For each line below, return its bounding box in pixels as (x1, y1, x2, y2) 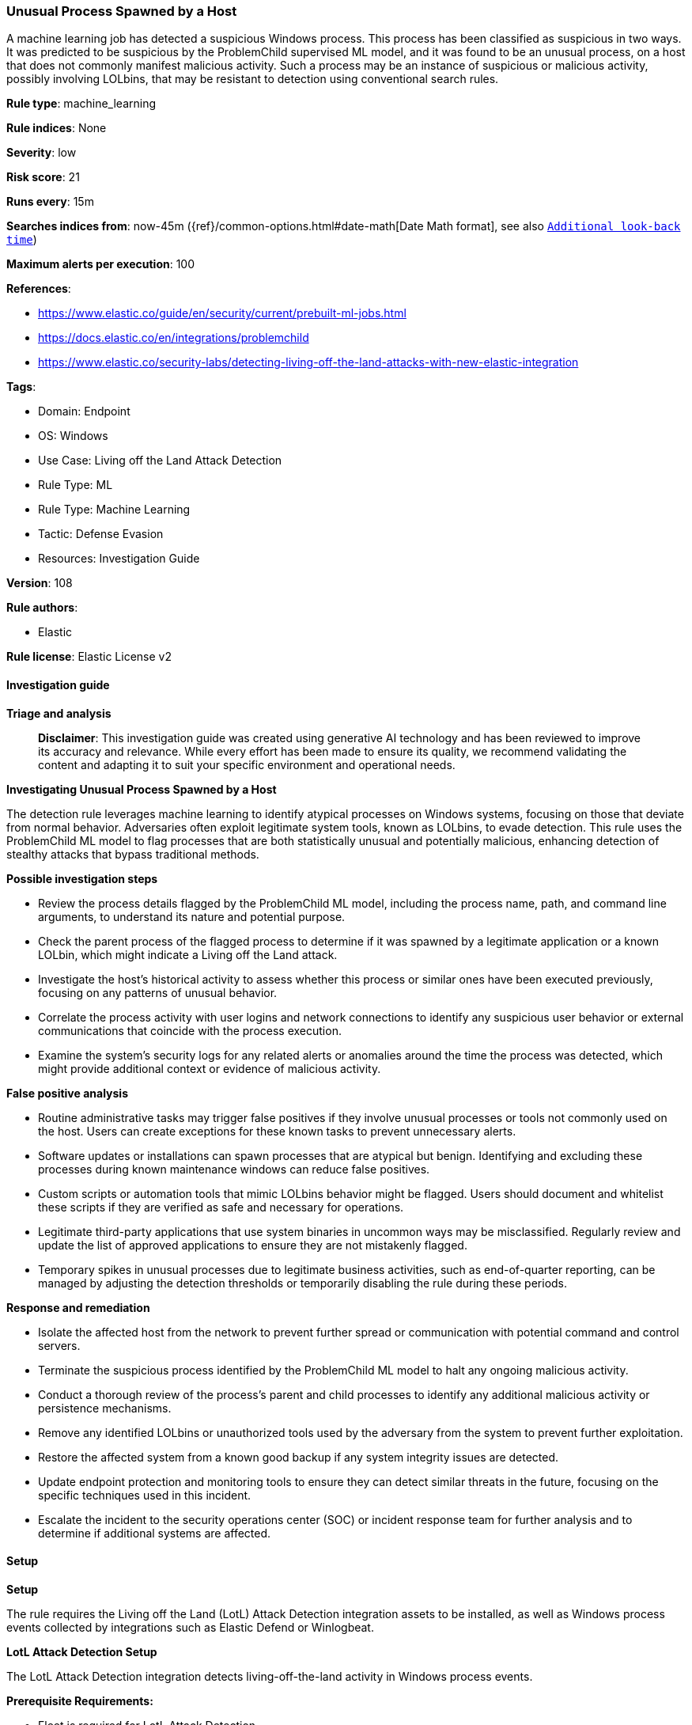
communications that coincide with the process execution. (38, 1023, 342, 1037)
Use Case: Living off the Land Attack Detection (38, 453, 282, 468)
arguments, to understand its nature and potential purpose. (38, 909, 346, 923)
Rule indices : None (6, 121, 107, 135)
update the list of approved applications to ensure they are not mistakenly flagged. (38, 1238, 467, 1252)
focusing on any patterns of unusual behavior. (38, 985, 278, 999)
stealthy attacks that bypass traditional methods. (6, 847, 259, 861)
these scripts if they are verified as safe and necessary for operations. (38, 1200, 404, 1214)
